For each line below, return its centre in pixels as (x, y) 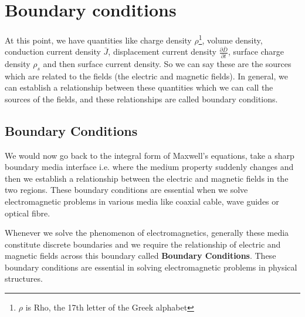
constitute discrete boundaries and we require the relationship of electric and (143, 244)
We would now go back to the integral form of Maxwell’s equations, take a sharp (150, 155)
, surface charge (256, 51)
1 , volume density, (231, 39)
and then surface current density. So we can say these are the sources (167, 63)
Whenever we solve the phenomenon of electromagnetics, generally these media (147, 233)
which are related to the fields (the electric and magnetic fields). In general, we (146, 76)
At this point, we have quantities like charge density (98, 40)
